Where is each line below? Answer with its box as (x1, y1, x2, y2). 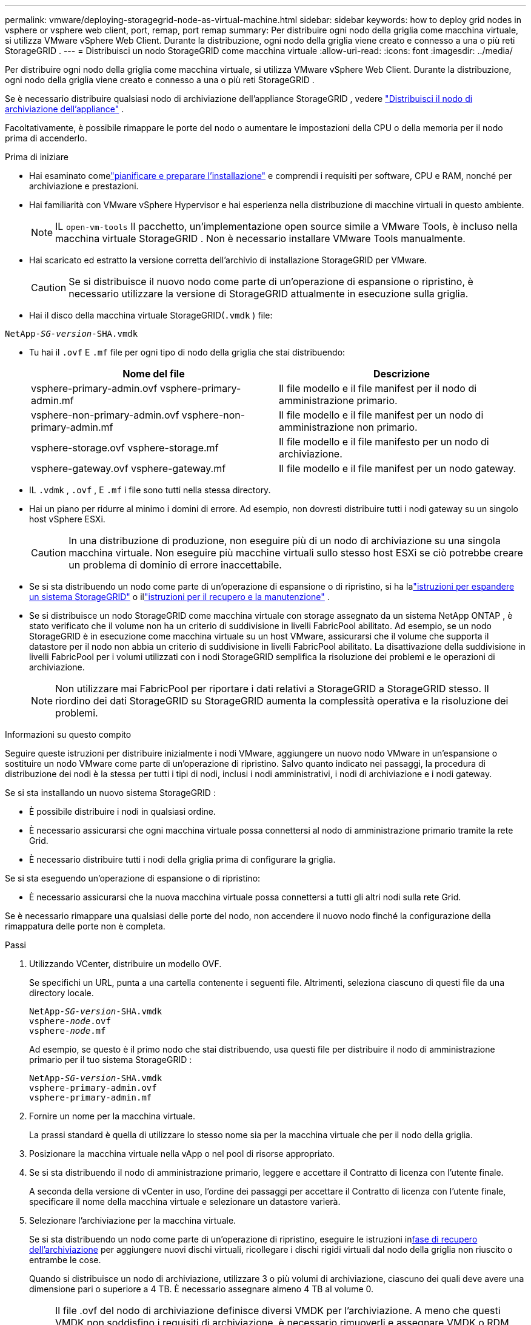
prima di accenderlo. (5, 133, 87, 143)
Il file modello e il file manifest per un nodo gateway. (279, 462, 516, 474)
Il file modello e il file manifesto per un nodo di (279, 436, 489, 448)
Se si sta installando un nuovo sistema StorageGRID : (5, 787, 216, 798)
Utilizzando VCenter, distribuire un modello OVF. (29, 959, 222, 969)
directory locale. (29, 988, 94, 998)
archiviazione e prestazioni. (29, 181, 139, 191)
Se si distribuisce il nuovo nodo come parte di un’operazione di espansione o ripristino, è (68, 275, 473, 288)
